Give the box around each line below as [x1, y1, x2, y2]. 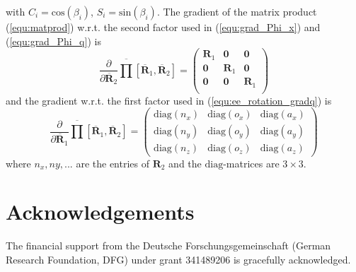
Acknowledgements [6, 197, 195, 226]
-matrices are [223, 155, 280, 170]
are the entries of [76, 155, 149, 170]
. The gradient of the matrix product [156, 4, 317, 18]
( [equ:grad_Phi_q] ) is [6, 33, 101, 48]
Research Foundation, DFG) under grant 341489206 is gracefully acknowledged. [6, 252, 351, 266]
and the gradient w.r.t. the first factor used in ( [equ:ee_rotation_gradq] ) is [6, 93, 332, 107]
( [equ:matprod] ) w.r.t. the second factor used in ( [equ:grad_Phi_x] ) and [6, 20, 321, 34]
